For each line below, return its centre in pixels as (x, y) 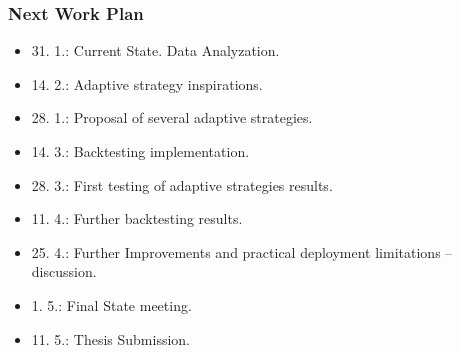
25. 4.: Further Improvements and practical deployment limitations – (242, 251)
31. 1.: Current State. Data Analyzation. (155, 50)
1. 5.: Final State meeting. (111, 304)
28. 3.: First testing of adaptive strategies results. (182, 184)
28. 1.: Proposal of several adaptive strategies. (172, 117)
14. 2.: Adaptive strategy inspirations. (147, 83)
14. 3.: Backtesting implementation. (140, 151)
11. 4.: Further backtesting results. (137, 218)
